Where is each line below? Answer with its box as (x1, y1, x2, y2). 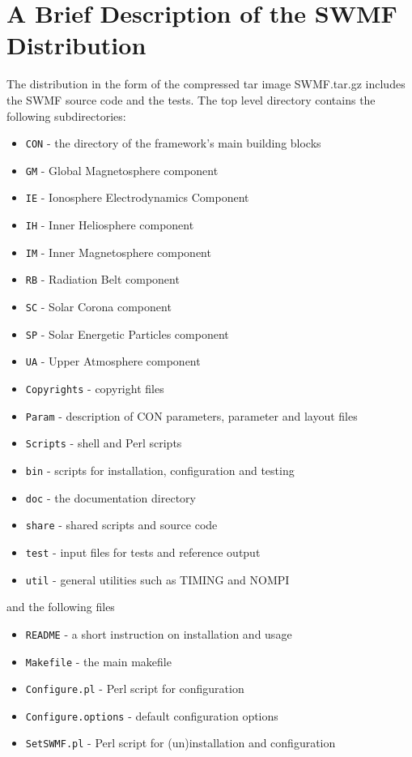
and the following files (6, 598, 115, 615)
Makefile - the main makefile (25, 652, 172, 669)
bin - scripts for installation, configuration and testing (25, 461, 295, 478)
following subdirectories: (6, 107, 126, 124)
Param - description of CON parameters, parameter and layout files (25, 407, 358, 424)
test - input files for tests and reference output (25, 543, 261, 560)
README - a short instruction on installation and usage (25, 625, 292, 642)
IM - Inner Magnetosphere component (25, 243, 211, 260)
